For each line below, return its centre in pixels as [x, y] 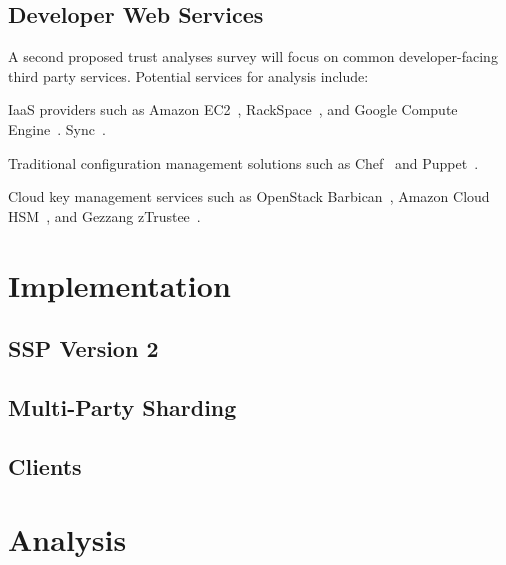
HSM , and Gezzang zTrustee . [104, 215]
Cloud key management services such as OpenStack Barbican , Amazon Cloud [249, 196]
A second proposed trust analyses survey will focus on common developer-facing [253, 56]
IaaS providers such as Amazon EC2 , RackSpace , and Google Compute [233, 109]
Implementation [119, 284]
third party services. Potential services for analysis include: [188, 75]
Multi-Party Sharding [122, 406]
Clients [45, 465]
